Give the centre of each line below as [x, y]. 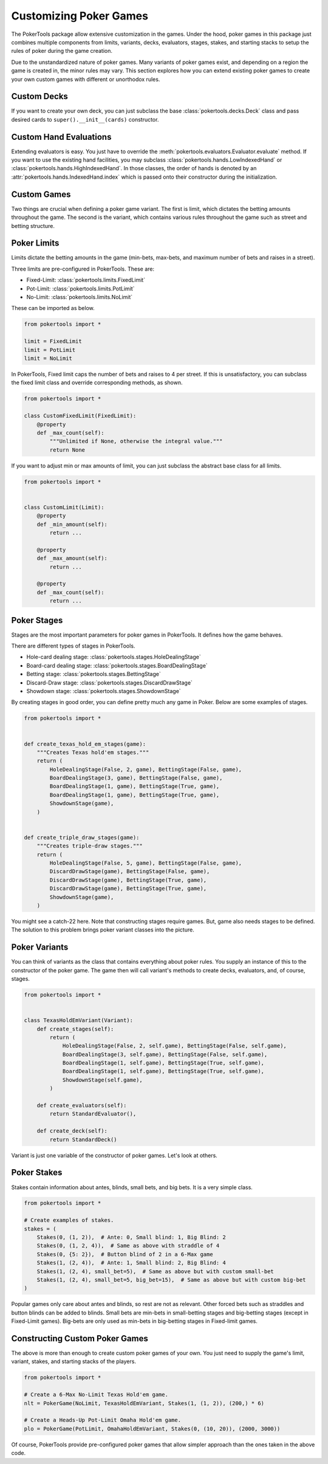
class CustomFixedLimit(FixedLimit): [80, 416]
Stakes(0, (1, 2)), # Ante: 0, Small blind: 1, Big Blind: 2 [131, 1238]
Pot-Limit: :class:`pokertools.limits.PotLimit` [80, 288]
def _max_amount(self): [72, 558]
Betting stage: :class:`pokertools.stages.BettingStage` [94, 674]
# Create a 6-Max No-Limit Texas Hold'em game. [96, 1395]
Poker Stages [37, 620]
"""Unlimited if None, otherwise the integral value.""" [136, 441]
